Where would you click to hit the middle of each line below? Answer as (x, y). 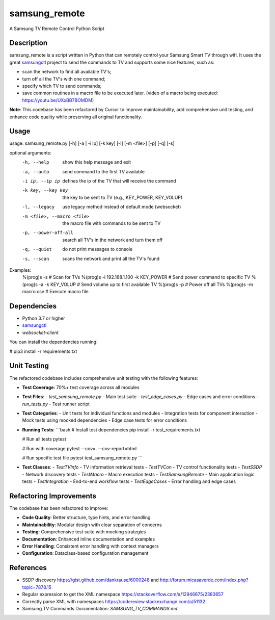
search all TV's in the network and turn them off (113, 240)
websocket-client (40, 332)
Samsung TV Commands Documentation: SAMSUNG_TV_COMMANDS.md (100, 608)
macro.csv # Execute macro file (55, 292)
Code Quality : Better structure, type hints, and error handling (86, 518)
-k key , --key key (45, 190)
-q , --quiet (37, 249)
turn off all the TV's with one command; (64, 79)
